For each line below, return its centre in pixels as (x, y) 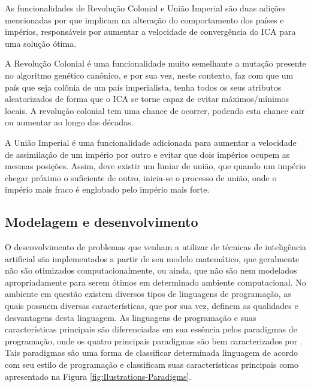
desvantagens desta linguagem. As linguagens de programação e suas (131, 317)
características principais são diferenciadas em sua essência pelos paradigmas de (151, 329)
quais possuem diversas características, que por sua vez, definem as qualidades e (152, 306)
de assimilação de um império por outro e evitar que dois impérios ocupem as (147, 154)
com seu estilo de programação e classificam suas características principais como (152, 364)
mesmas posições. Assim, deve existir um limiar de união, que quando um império (155, 166)
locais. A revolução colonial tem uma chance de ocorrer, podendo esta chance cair (155, 110)
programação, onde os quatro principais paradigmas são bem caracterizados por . (154, 340)
